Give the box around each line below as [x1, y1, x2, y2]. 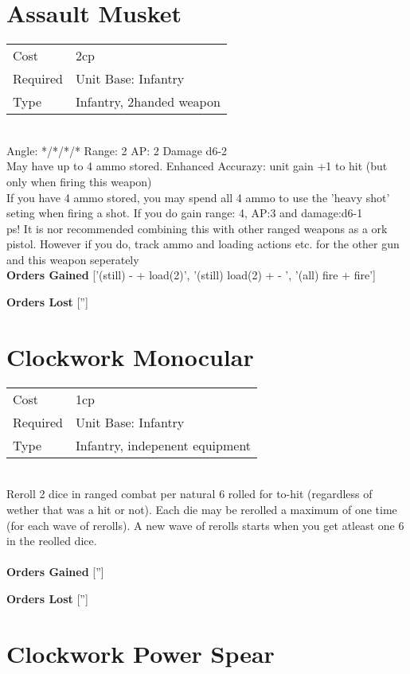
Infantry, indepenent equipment [75, 435, 252, 454]
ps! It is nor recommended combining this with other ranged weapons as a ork [6, 220, 388, 236]
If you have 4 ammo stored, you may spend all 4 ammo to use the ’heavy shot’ [6, 189, 390, 205]
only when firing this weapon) [6, 173, 152, 189]
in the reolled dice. [6, 532, 97, 549]
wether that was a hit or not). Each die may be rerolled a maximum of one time [6, 501, 397, 517]
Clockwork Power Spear [6, 637, 275, 669]
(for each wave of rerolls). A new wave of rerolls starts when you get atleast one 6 [6, 516, 404, 533]
